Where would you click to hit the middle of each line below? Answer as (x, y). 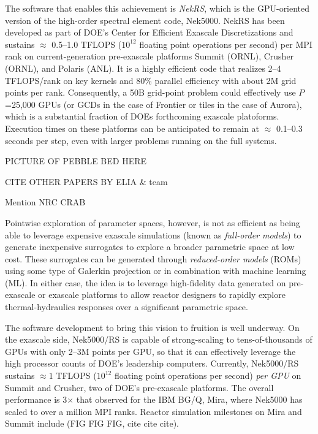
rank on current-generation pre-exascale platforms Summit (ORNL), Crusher (150, 56)
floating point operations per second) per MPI (226, 44)
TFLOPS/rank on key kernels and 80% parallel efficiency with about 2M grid (151, 80)
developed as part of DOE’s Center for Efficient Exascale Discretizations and (149, 32)
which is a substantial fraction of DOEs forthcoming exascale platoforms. (142, 116)
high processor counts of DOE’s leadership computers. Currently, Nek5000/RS (152, 363)
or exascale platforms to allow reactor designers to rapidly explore (162, 295)
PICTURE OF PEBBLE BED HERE (76, 161)
